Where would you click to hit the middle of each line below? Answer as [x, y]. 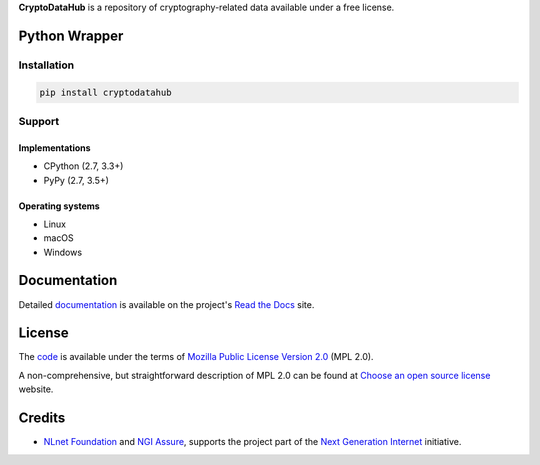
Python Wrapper [71, 35]
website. [36, 389]
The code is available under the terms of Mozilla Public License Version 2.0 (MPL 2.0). [196, 357]
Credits [42, 418]
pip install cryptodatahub [105, 92]
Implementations [54, 147]
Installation [46, 65]
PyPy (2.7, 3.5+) [76, 180]
